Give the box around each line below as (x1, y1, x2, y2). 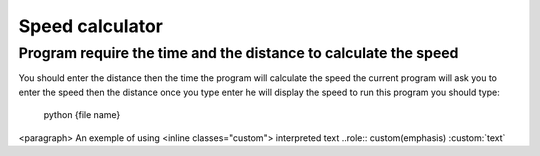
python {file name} (43, 109, 121, 121)
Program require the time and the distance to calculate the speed (18, 44, 459, 62)
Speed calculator (18, 15, 164, 37)
